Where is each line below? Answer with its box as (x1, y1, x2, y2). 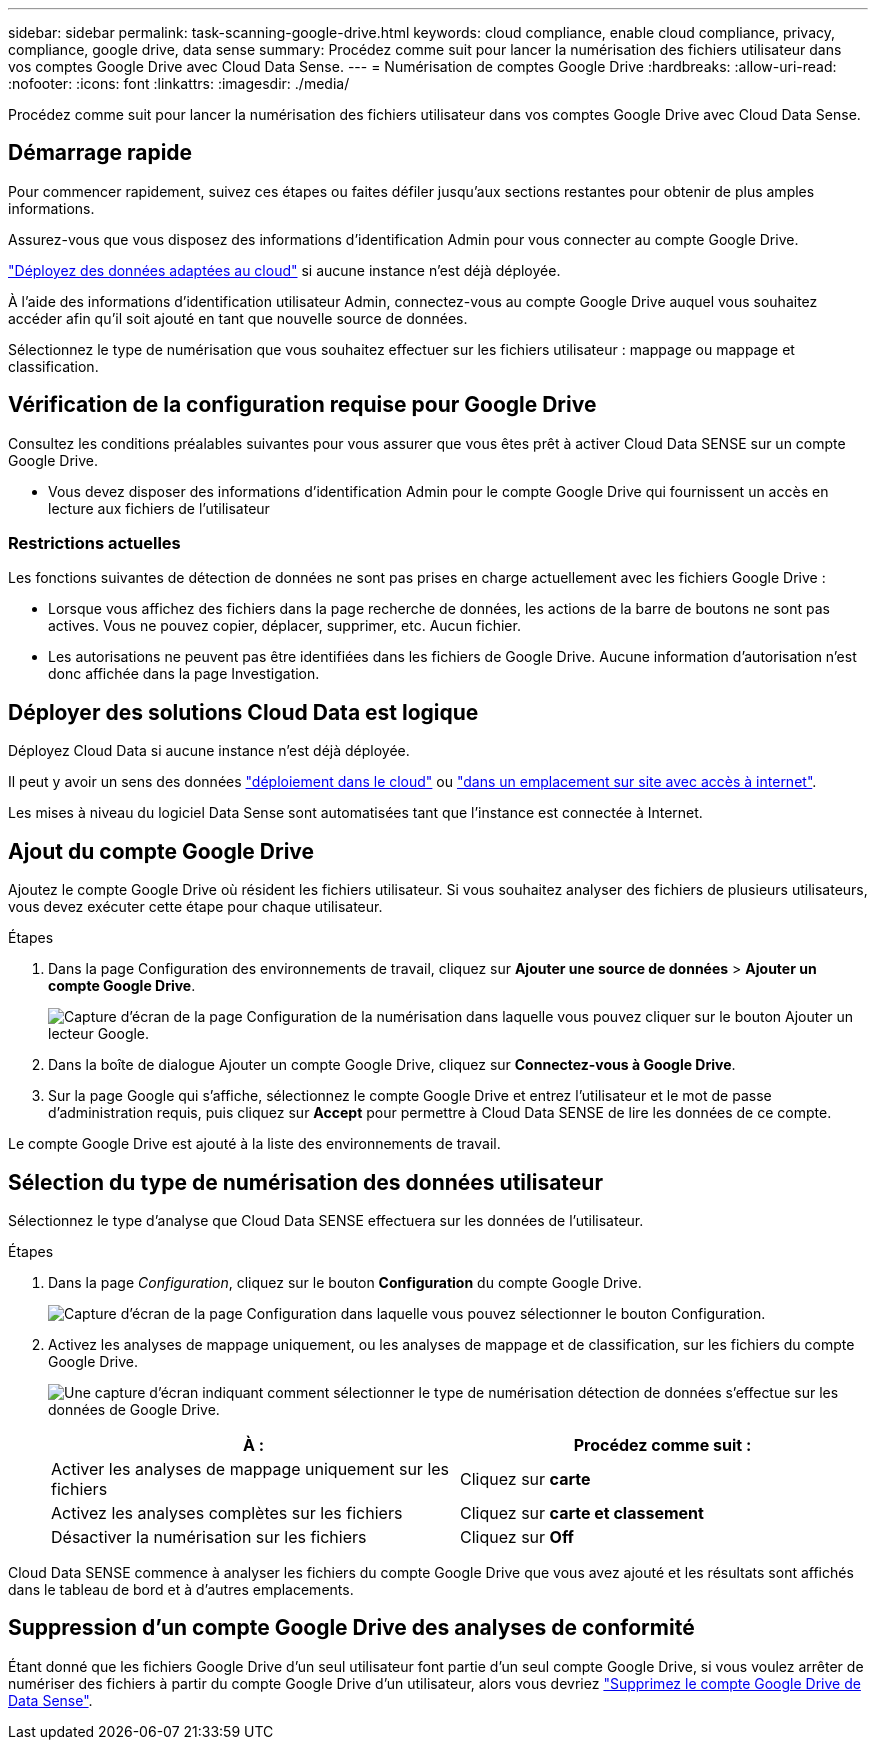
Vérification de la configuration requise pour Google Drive (8, 392, 597, 418)
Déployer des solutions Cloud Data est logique (8, 699, 479, 725)
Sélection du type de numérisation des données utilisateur (8, 1169, 603, 1195)
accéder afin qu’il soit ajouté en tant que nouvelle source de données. (8, 309, 468, 327)
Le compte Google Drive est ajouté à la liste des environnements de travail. (8, 1135, 501, 1153)
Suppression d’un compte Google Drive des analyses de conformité (8, 1615, 695, 1641)
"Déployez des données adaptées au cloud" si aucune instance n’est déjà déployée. (8, 261, 561, 279)
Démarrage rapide (8, 140, 193, 166)
